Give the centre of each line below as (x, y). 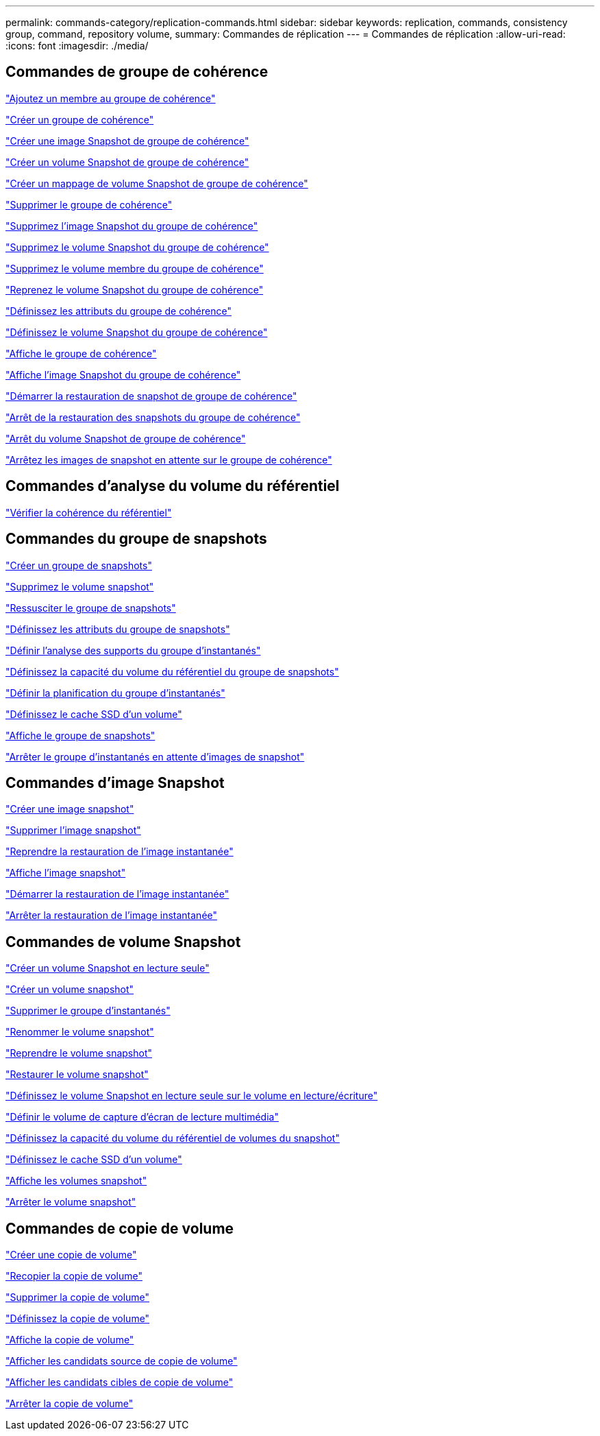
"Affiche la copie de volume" (70, 1340)
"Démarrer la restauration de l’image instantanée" (117, 894)
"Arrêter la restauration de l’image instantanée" (112, 916)
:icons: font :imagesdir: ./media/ (77, 46)
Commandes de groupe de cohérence (137, 72)
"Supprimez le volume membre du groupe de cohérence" (135, 268)
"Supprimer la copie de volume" (78, 1297)
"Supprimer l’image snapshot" (73, 830)
